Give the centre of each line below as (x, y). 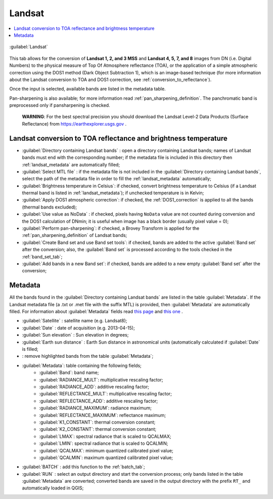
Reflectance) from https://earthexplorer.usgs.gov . (74, 123)
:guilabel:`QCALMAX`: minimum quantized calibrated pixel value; (106, 450)
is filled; (30, 349)
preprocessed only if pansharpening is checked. (60, 105)
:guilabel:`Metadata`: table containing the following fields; (82, 365)
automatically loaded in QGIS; (53, 488)
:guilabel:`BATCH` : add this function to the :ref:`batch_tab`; (83, 467)
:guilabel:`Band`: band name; (69, 372)
